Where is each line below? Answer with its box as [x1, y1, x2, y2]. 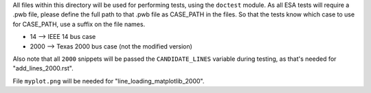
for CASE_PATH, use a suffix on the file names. [12, 20, 146, 28]
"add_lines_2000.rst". [12, 64, 74, 72]
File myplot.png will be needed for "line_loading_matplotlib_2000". [12, 77, 205, 85]
